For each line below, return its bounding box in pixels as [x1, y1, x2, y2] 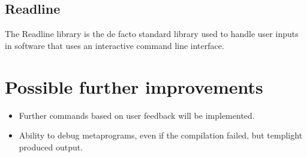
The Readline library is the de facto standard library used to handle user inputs [5, 27, 299, 40]
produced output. [19, 140, 83, 153]
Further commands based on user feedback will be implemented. [19, 109, 255, 121]
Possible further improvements [5, 74, 263, 98]
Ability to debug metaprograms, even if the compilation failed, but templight [19, 129, 303, 141]
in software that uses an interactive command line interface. [5, 39, 224, 51]
